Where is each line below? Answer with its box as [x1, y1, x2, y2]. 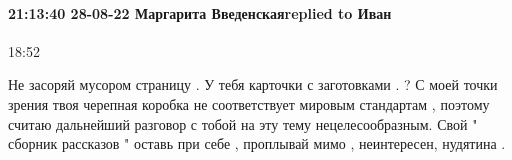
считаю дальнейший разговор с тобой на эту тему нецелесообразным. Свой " [8, 113, 478, 134]
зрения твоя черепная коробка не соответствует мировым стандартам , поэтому [8, 93, 490, 114]
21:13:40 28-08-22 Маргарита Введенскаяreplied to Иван [8, 2, 392, 23]
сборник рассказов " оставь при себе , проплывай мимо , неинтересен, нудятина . [8, 133, 506, 154]
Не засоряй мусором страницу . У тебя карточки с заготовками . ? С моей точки [8, 74, 498, 95]
